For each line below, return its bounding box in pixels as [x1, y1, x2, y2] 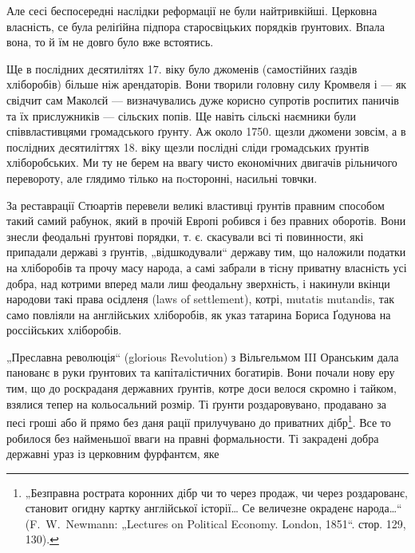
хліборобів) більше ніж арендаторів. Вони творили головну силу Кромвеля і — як [6, 76, 407, 93]
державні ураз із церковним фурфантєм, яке [6, 445, 219, 462]
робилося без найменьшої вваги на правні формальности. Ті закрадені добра [6, 429, 379, 446]
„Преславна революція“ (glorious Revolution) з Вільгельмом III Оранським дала [6, 348, 399, 365]
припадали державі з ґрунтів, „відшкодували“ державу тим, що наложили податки [6, 243, 406, 260]
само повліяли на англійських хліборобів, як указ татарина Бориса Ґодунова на [6, 306, 391, 322]
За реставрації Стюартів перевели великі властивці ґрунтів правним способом [6, 196, 385, 213]
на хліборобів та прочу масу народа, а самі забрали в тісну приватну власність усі [6, 259, 407, 275]
